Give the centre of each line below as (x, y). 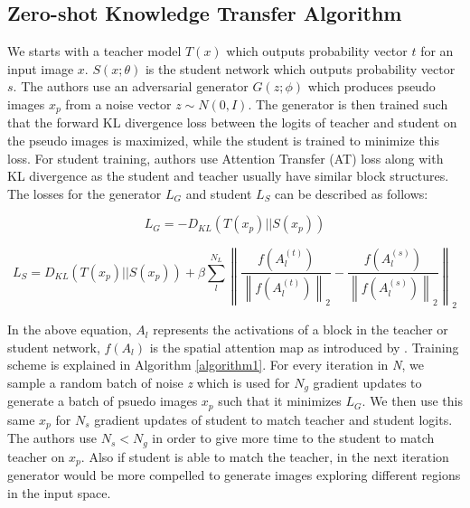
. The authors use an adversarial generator (131, 86)
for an (437, 51)
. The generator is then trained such (348, 103)
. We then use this (412, 401)
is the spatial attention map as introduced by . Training (304, 347)
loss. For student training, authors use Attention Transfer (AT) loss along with (226, 158)
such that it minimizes (280, 401)
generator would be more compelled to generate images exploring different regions (234, 475)
